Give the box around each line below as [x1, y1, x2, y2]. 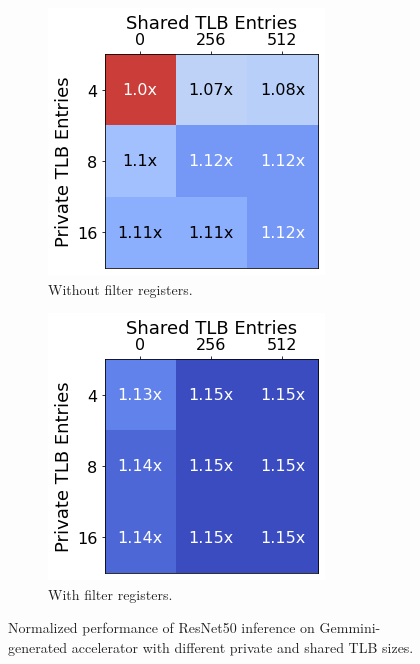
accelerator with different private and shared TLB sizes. [71, 636, 414, 657]
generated [8, 636, 68, 657]
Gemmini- [319, 617, 381, 638]
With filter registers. [48, 583, 173, 604]
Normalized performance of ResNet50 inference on [8, 617, 315, 638]
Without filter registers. [48, 278, 193, 299]
